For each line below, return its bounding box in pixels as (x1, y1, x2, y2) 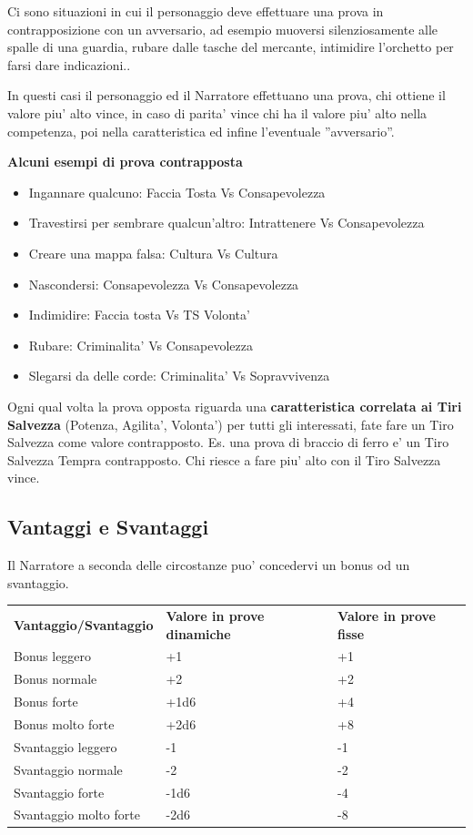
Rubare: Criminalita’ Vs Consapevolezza (28, 335, 253, 354)
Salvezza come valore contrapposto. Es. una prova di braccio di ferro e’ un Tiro (7, 433, 449, 452)
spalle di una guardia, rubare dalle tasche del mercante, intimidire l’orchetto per (7, 37, 454, 56)
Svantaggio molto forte (14, 805, 140, 824)
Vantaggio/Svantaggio (14, 615, 154, 634)
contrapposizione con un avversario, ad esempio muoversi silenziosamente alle (7, 19, 438, 38)
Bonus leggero (14, 647, 92, 666)
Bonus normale (14, 669, 97, 688)
